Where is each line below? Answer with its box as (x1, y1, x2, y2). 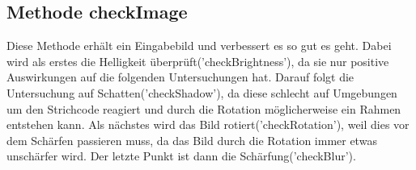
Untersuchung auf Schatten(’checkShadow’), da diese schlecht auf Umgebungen (6, 84, 397, 101)
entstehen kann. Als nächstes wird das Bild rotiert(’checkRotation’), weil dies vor (6, 116, 410, 133)
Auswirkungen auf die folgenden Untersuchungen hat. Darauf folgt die (6, 68, 354, 85)
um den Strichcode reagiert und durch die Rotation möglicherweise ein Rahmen (6, 100, 401, 117)
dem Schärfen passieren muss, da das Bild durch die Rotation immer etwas (6, 131, 377, 148)
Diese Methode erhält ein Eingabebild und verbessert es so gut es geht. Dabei (6, 37, 392, 54)
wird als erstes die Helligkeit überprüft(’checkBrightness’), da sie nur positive (6, 52, 389, 69)
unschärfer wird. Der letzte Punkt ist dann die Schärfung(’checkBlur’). (6, 147, 356, 164)
